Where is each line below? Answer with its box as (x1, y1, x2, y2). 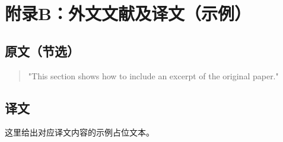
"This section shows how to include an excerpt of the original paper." (28, 69, 279, 82)
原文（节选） (5, 41, 80, 60)
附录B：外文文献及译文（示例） (5, 1, 251, 25)
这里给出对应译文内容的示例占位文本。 (5, 126, 154, 138)
